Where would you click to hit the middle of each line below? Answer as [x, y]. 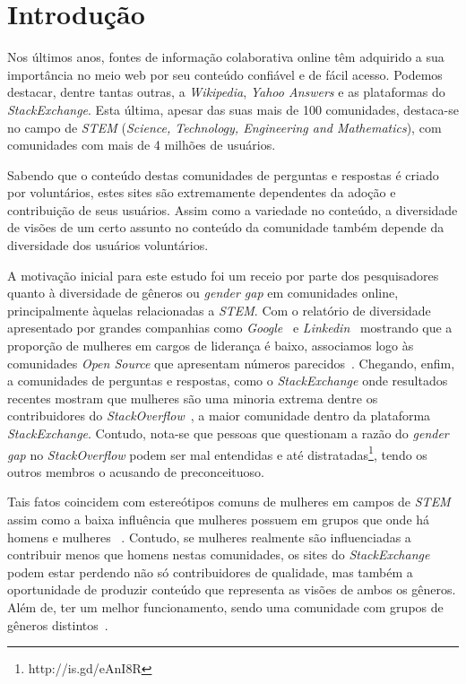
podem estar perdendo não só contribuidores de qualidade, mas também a [210, 571]
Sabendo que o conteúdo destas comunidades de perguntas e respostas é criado [223, 174]
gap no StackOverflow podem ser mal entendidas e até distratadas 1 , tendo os [217, 453]
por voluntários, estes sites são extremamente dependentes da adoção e [202, 192]
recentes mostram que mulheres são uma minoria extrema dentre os [193, 398]
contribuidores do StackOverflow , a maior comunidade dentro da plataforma [219, 416]
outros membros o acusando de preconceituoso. [136, 471]
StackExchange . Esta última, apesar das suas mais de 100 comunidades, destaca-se [233, 109]
